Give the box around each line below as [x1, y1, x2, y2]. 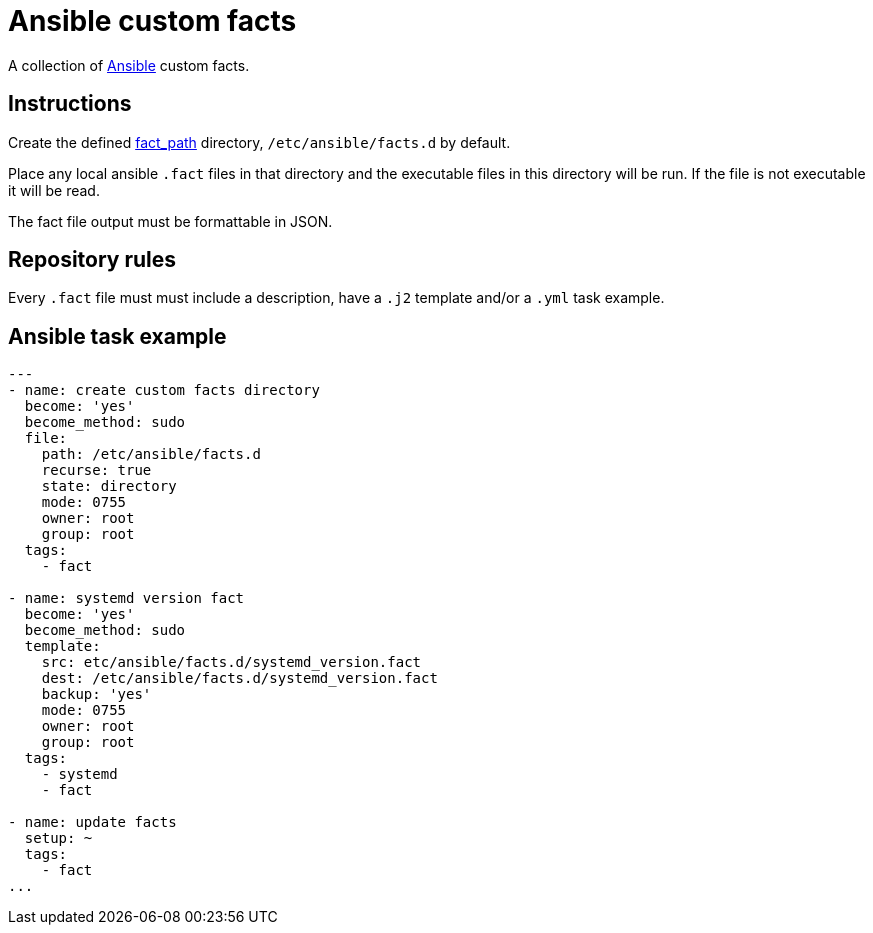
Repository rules [8, 247, 177, 273]
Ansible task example [8, 323, 227, 349]
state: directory [41, 478, 177, 495]
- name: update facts [8, 814, 177, 831]
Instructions [8, 91, 132, 117]
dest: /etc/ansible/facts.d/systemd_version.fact [41, 670, 438, 687]
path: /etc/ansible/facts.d [41, 446, 261, 463]
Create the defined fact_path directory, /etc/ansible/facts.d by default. [8, 133, 511, 151]
